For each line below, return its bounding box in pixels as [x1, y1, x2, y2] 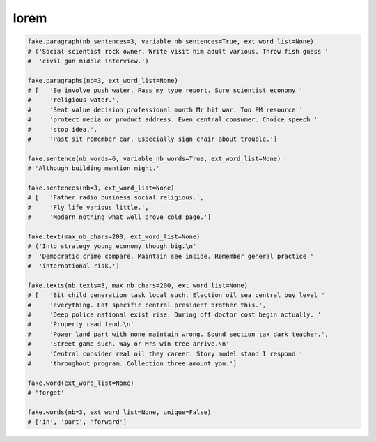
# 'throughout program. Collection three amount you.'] [27, 360, 237, 367]
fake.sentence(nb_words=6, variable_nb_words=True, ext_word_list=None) [27, 154, 281, 162]
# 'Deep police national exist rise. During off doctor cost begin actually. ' [27, 311, 322, 319]
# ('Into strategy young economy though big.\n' [27, 243, 197, 250]
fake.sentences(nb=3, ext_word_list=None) [27, 184, 175, 192]
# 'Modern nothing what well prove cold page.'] [27, 213, 212, 221]
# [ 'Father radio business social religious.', [27, 194, 205, 201]
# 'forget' [27, 389, 65, 397]
